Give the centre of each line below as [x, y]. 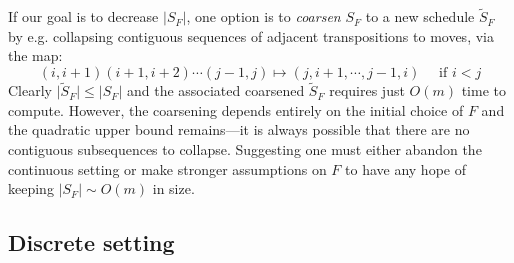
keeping [31, 188]
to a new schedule [420, 16]
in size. [173, 188]
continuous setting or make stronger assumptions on [167, 168]
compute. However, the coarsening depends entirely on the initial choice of [236, 109]
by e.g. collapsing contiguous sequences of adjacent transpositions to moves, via [251, 35]
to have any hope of [405, 168]
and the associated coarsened [215, 90]
